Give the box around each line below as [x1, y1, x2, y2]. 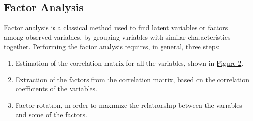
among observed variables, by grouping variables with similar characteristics [4, 32, 231, 42]
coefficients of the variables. [15, 84, 97, 94]
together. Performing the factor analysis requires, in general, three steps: [4, 41, 220, 52]
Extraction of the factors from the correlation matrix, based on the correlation [15, 74, 249, 84]
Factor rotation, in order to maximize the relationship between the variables [15, 100, 242, 110]
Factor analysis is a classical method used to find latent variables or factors [4, 22, 228, 33]
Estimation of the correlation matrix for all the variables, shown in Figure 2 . [15, 57, 244, 68]
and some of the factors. [15, 109, 87, 120]
